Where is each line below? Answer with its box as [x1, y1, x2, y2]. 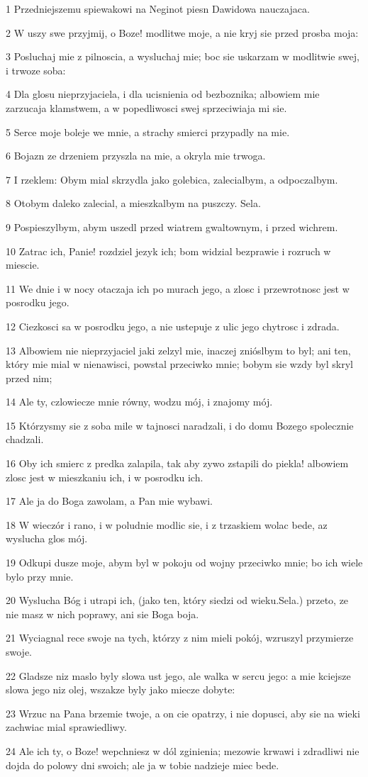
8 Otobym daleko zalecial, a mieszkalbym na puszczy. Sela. [6, 196, 261, 211]
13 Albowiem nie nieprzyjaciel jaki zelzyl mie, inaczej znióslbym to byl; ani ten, [6, 342, 351, 357]
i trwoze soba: [6, 62, 66, 77]
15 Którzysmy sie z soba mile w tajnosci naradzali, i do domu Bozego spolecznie [6, 418, 354, 432]
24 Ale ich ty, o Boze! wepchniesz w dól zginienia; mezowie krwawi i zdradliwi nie [6, 743, 359, 758]
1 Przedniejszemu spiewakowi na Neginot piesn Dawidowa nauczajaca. [6, 1, 310, 16]
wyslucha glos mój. [6, 531, 88, 546]
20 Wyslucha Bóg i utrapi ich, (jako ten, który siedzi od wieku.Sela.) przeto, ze [6, 593, 349, 608]
